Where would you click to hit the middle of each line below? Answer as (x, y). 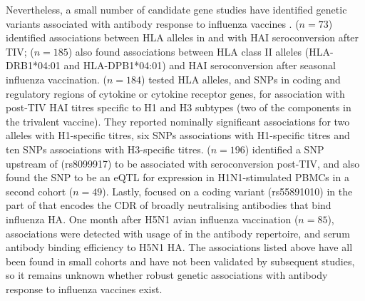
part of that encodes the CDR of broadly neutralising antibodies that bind (169, 205)
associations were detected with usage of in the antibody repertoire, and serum (178, 233)
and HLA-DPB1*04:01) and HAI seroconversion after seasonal (200, 65)
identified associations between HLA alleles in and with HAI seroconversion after (182, 37)
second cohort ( (40, 191)
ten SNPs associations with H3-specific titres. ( (108, 149)
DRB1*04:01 (33, 65)
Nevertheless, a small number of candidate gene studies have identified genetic (176, 9)
